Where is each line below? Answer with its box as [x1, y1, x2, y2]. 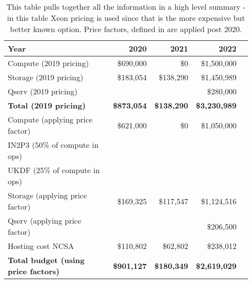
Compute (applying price [8, 114, 93, 125]
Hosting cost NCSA [8, 240, 74, 251]
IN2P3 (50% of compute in [8, 139, 99, 150]
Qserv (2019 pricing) [8, 86, 78, 97]
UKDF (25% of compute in [8, 164, 100, 176]
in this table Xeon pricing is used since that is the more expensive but [7, 12, 245, 23]
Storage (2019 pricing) [8, 71, 83, 83]
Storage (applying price [8, 190, 87, 201]
